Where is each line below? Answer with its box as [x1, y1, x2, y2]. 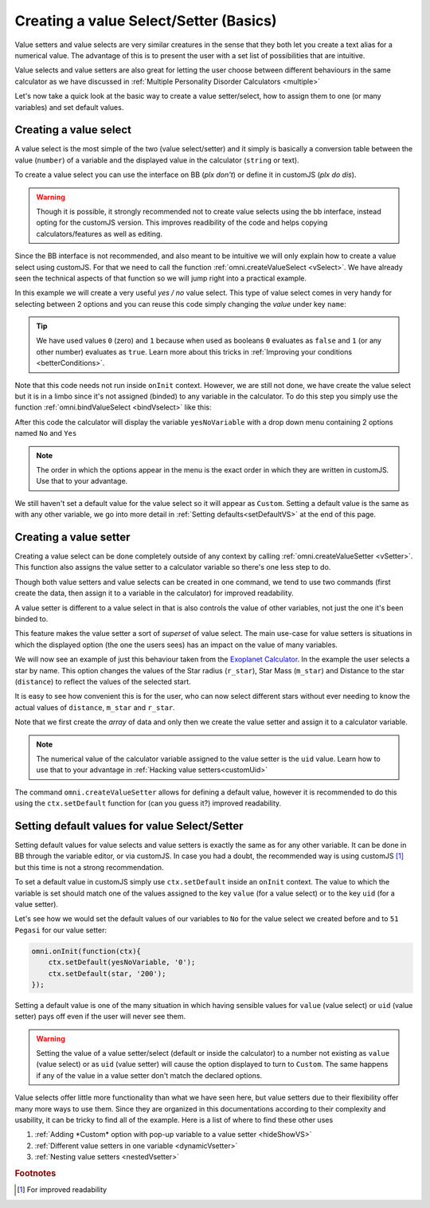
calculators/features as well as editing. [36, 229, 163, 238]
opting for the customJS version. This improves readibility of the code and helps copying [36, 218, 328, 227]
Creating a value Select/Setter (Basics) [14, 12, 278, 29]
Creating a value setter [14, 530, 131, 543]
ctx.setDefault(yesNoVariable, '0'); [48, 958, 196, 967]
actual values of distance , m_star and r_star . [14, 702, 175, 712]
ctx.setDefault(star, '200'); [48, 969, 166, 978]
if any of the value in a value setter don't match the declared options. [36, 1070, 263, 1080]
